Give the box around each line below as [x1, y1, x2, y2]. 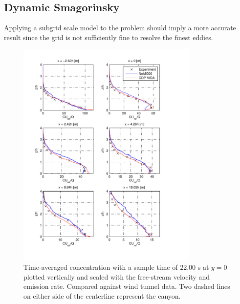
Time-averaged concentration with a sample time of [23, 261, 178, 272]
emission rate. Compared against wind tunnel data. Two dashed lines [23, 281, 230, 291]
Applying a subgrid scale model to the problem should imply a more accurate [4, 22, 236, 33]
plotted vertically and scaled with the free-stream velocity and [23, 271, 210, 282]
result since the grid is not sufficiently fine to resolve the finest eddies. [4, 32, 213, 42]
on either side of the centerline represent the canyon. [23, 290, 181, 301]
